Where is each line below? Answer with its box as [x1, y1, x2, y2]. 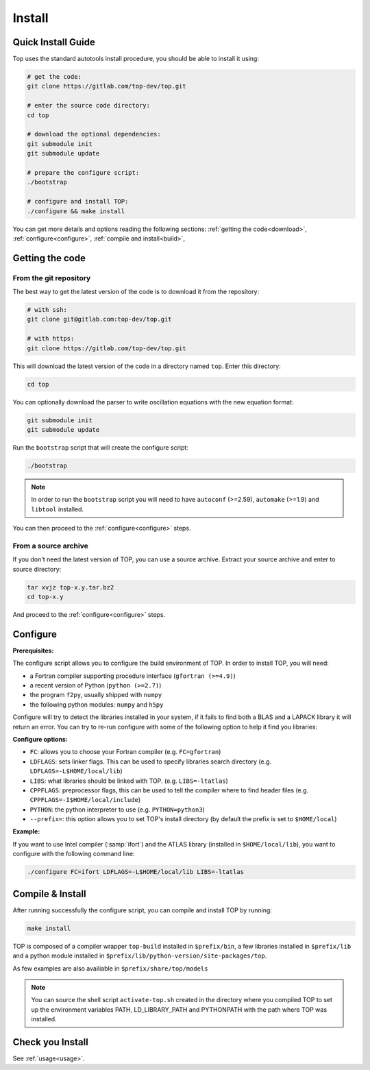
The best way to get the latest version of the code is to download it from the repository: [12, 288, 260, 296]
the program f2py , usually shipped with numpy [29, 691, 162, 699]
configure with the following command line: [12, 850, 135, 858]
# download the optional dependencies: [27, 130, 161, 138]
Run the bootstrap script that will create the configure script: [12, 443, 188, 452]
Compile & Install [12, 888, 86, 899]
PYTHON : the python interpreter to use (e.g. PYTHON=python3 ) [29, 805, 206, 814]
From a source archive [12, 541, 88, 550]
